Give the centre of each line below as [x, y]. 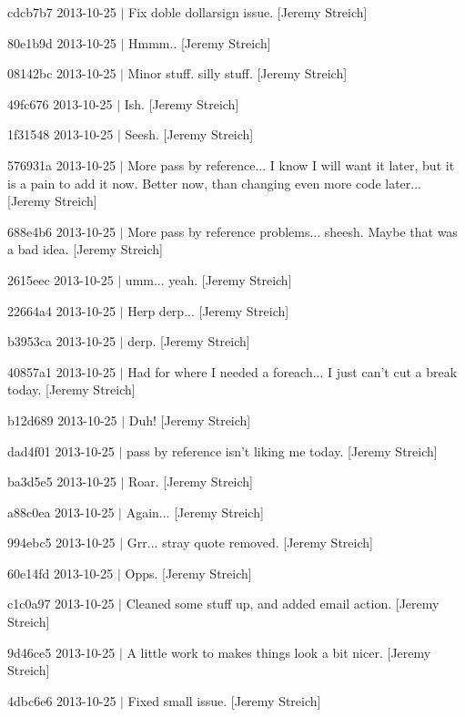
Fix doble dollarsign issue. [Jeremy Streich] [248, 12]
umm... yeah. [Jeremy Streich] [208, 279]
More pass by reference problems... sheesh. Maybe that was [293, 231]
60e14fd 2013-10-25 [61, 573]
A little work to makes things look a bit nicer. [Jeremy [279, 652]
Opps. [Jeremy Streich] [188, 573]
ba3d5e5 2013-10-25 [62, 481]
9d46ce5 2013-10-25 [61, 652]
